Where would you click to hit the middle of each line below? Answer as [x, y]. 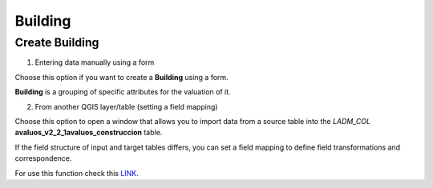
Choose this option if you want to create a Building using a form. [121, 77]
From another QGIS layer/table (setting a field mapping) [126, 106]
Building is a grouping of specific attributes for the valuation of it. [123, 92]
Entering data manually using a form [95, 62]
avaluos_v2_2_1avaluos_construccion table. [89, 133]
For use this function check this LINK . [77, 173]
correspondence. [43, 158]
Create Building [57, 42]
